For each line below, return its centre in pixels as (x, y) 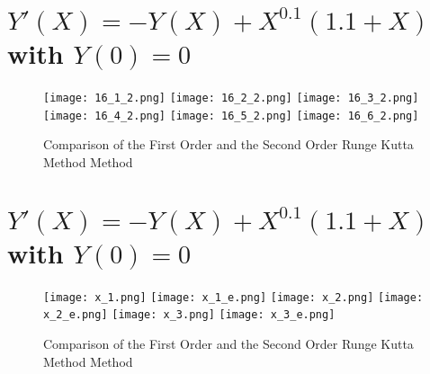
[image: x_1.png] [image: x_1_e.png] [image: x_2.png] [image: (233, 297)
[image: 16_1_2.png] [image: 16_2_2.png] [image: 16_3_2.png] (231, 98)
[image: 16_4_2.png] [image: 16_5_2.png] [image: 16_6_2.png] (231, 116)
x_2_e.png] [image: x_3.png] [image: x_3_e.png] (189, 315)
